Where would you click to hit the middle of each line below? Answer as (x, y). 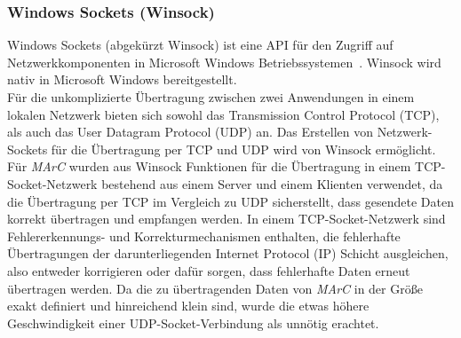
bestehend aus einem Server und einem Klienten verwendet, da (272, 183)
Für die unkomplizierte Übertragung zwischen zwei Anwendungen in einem (211, 97)
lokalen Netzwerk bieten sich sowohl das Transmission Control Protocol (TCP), (223, 114)
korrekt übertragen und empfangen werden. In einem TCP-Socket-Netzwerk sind (227, 219)
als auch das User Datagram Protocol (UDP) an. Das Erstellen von (190, 132)
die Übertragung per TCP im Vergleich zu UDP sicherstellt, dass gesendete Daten (230, 201)
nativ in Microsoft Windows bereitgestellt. (122, 79)
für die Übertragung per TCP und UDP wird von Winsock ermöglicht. (243, 149)
